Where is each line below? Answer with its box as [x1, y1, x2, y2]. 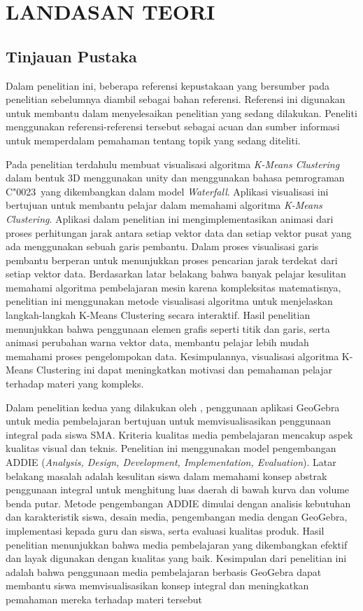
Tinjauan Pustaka [6, 45, 137, 67]
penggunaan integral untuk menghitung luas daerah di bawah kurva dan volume [6, 482, 350, 497]
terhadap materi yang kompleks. [6, 376, 144, 391]
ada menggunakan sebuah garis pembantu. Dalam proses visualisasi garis [6, 239, 319, 254]
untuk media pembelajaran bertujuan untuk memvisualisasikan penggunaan [6, 413, 332, 428]
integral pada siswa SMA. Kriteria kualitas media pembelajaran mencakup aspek [6, 427, 353, 441]
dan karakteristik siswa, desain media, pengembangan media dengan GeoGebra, [6, 509, 348, 524]
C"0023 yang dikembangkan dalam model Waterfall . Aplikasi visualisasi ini [6, 184, 329, 198]
